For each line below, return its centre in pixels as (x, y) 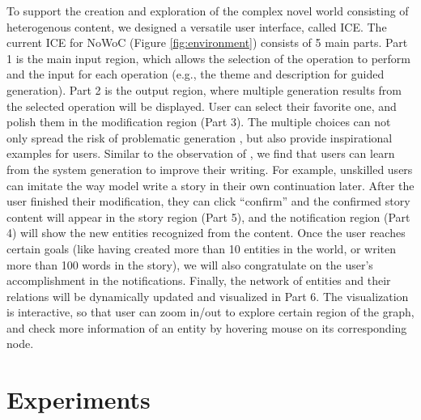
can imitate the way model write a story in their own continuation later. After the (210, 185)
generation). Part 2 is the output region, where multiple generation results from (204, 89)
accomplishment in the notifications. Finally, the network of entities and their (199, 280)
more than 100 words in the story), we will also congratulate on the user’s (190, 264)
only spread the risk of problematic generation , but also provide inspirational (200, 137)
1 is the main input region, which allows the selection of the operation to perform (208, 58)
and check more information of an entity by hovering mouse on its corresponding (207, 327)
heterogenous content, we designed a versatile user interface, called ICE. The (197, 26)
